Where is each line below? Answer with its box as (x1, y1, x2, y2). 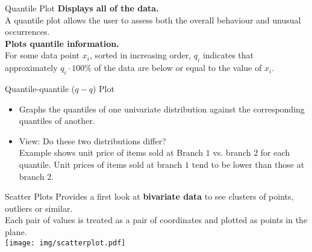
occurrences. (5, 25, 50, 38)
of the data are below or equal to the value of (94, 61, 262, 74)
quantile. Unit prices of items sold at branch (19, 158, 183, 170)
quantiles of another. (19, 114, 95, 127)
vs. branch (213, 146, 251, 159)
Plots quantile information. (5, 37, 119, 49)
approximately (5, 61, 58, 74)
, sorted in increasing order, (89, 49, 192, 61)
